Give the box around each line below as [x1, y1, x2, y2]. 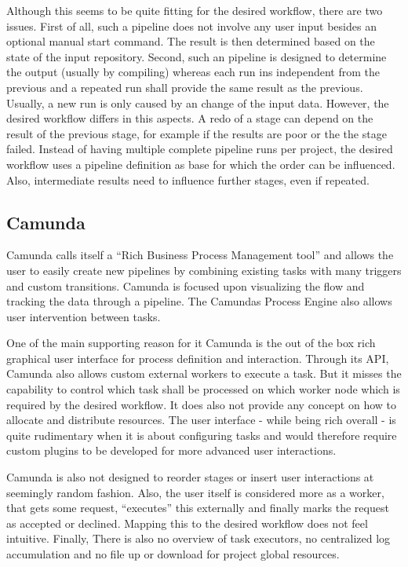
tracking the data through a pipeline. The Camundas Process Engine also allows [6, 293, 392, 309]
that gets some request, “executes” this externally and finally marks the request [6, 499, 389, 516]
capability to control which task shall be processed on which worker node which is [6, 381, 400, 397]
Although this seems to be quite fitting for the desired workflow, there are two [6, 2, 383, 18]
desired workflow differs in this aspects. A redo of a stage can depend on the [6, 110, 373, 126]
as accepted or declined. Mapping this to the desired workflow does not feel [6, 514, 368, 531]
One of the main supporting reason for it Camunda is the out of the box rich [6, 335, 376, 351]
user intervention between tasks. [6, 308, 161, 324]
